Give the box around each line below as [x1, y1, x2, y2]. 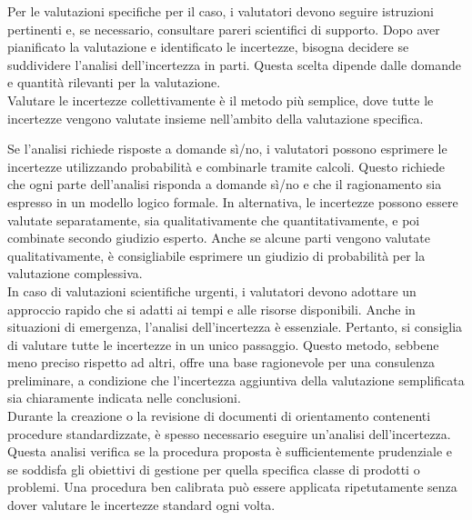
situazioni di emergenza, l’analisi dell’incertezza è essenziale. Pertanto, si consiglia [7, 317, 463, 336]
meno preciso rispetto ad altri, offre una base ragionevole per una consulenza [7, 353, 435, 372]
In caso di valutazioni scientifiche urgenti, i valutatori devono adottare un [7, 281, 417, 300]
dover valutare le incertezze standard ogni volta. [7, 495, 276, 515]
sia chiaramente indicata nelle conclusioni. [7, 388, 241, 407]
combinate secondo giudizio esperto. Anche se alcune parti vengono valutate [7, 228, 431, 247]
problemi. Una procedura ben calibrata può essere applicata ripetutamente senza [7, 477, 457, 496]
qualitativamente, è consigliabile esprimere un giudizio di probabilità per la [7, 245, 426, 265]
